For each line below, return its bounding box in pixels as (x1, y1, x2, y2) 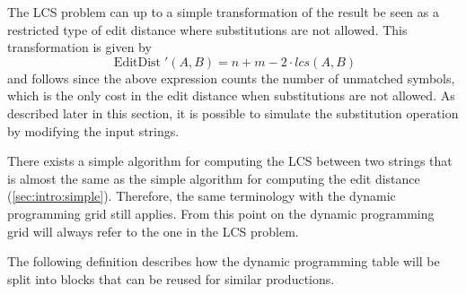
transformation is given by (7, 38, 152, 56)
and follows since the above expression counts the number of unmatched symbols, (7, 68, 455, 87)
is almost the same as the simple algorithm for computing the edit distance (7, 169, 420, 187)
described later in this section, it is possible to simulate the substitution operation (7, 103, 459, 122)
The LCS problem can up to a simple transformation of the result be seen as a (7, 3, 439, 21)
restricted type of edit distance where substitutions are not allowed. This (7, 20, 408, 39)
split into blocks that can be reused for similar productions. (7, 269, 335, 288)
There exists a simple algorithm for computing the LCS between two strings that (7, 151, 453, 170)
